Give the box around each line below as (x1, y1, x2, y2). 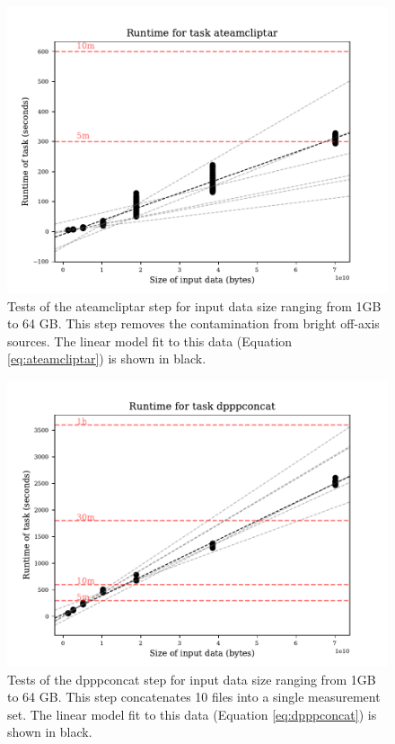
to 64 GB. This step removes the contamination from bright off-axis (7, 314, 380, 333)
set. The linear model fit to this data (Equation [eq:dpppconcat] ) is (7, 704, 377, 723)
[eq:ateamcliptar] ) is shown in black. (7, 349, 206, 368)
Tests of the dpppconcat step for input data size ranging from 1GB (7, 669, 376, 688)
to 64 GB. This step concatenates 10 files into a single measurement (7, 687, 381, 706)
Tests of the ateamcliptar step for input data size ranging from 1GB (7, 296, 382, 315)
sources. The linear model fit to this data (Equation (7, 331, 293, 350)
